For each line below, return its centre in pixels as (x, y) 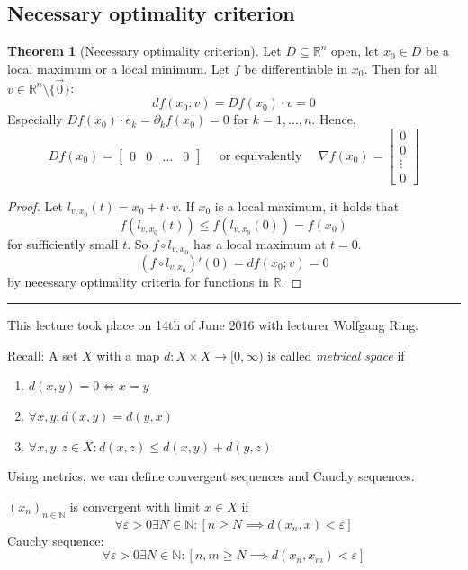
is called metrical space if (336, 355)
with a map (128, 355)
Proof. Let (35, 205)
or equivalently (261, 156)
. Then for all (400, 68)
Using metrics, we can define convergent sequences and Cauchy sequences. (211, 476)
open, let (355, 51)
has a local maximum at (260, 243)
